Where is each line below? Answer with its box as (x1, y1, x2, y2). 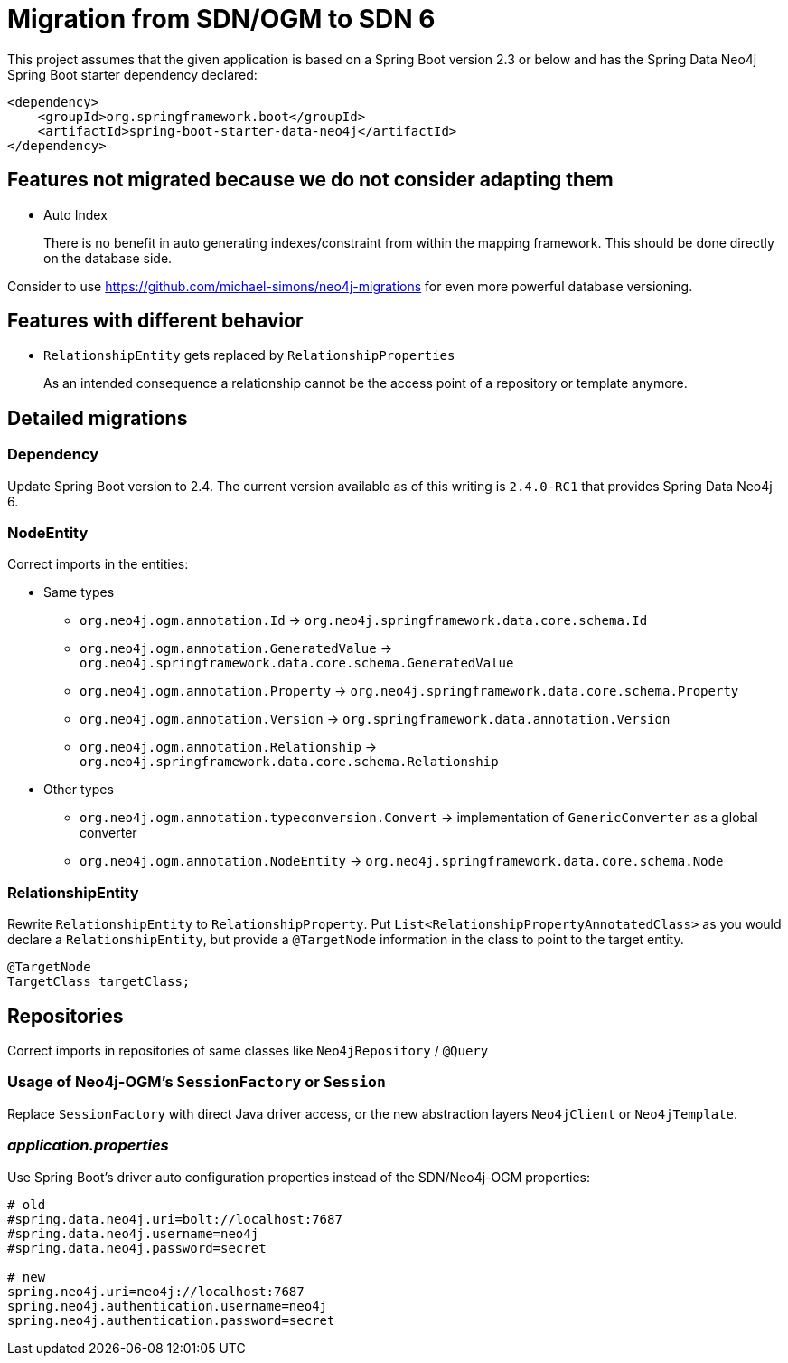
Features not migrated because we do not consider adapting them (7, 168, 614, 192)
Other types (43, 781, 114, 798)
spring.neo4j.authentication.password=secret (7, 1312, 335, 1328)
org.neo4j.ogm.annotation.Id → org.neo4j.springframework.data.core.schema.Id (80, 612, 648, 629)
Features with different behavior (7, 309, 304, 333)
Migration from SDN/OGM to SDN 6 (7, 4, 436, 34)
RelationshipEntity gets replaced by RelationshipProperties (43, 347, 455, 364)
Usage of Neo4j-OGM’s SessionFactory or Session (7, 1073, 386, 1092)
